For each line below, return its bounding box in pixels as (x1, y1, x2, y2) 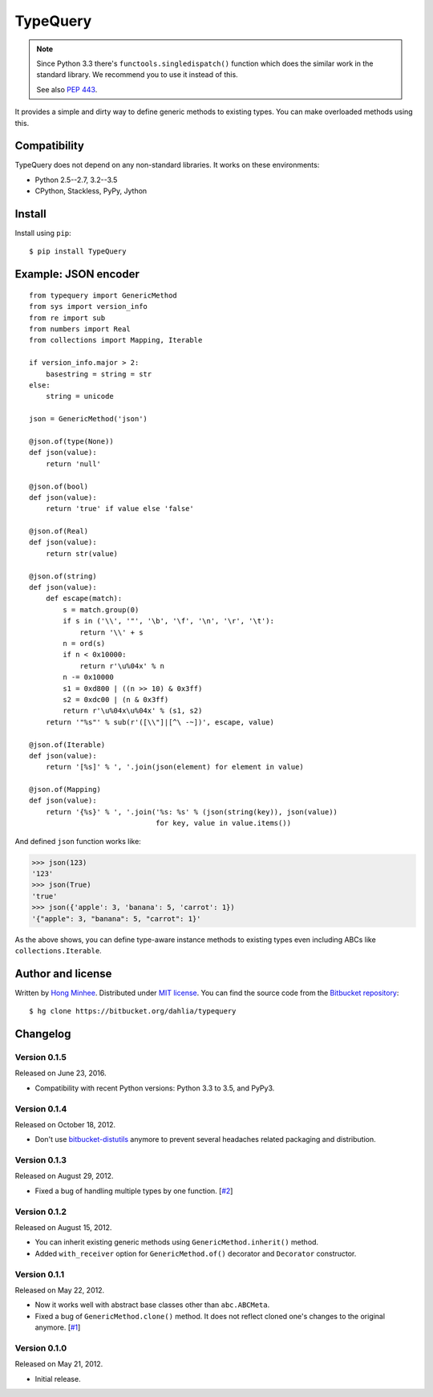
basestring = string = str (45, 369, 152, 379)
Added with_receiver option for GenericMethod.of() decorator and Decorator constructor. (34, 1249, 357, 1258)
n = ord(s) (63, 639, 106, 648)
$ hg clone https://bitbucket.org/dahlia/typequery (29, 1007, 237, 1016)
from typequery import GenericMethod (29, 290, 178, 300)
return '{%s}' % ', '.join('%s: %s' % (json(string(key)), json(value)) (45, 807, 338, 816)
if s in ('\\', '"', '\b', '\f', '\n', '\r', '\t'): (63, 616, 274, 626)
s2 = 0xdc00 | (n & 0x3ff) (63, 695, 169, 704)
